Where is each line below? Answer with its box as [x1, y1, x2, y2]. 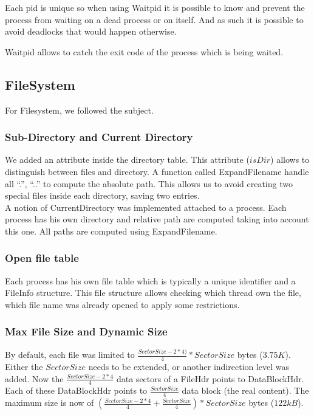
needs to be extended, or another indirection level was [88, 360, 290, 372]
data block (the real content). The [182, 384, 309, 397]
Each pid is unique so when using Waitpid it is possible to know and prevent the [5, 1, 305, 13]
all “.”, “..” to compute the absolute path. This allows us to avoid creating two [5, 177, 293, 190]
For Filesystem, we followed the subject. [5, 103, 154, 116]
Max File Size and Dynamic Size [5, 324, 168, 339]
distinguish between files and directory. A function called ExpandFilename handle [5, 165, 309, 177]
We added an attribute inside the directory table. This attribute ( [5, 153, 250, 166]
